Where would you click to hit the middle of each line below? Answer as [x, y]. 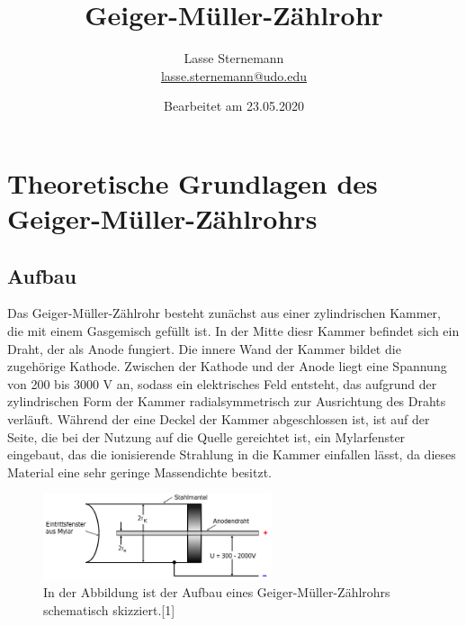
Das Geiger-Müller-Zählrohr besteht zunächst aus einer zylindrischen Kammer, [224, 313]
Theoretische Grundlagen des [193, 182]
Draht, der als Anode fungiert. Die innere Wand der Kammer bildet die [204, 348]
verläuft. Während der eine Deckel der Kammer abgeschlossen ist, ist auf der [219, 419]
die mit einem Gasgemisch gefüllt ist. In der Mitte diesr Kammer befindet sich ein [233, 331]
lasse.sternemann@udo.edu [234, 75]
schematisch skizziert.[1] [109, 610]
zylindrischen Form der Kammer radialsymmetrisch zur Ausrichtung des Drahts [227, 401]
